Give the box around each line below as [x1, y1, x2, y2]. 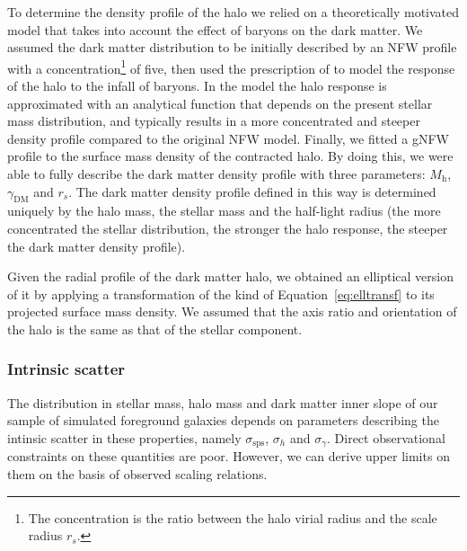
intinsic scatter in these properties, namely [7, 428, 242, 447]
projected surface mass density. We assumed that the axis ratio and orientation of [7, 302, 457, 321]
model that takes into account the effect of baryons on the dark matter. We [7, 20, 423, 39]
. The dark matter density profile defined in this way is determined [68, 182, 436, 200]
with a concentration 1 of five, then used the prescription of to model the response [7, 56, 455, 77]
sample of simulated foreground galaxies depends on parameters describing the [7, 411, 439, 430]
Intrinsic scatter [7, 358, 126, 380]
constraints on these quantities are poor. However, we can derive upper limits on [7, 447, 450, 466]
